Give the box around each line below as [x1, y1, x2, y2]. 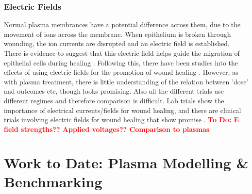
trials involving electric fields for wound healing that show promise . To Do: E [4, 114, 239, 125]
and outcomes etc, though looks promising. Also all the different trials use [4, 86, 224, 96]
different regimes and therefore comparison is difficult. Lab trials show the [4, 95, 224, 105]
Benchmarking [4, 171, 102, 191]
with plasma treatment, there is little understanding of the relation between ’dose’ [4, 76, 249, 86]
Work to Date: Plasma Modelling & [4, 152, 249, 172]
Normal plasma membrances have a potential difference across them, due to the [4, 19, 241, 30]
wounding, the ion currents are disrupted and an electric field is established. [4, 38, 230, 48]
